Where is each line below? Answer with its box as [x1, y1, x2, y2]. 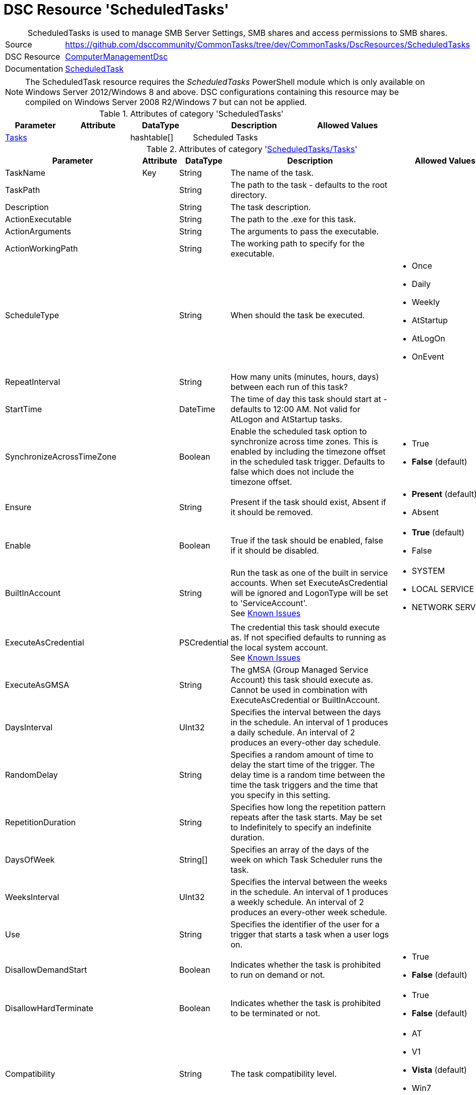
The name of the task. [230, 167, 314, 178]
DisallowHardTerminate [5, 1003, 93, 1013]
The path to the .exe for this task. [230, 214, 356, 224]
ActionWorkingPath [5, 243, 78, 254]
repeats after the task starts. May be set [230, 812, 382, 822]
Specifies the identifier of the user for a [230, 919, 380, 929]
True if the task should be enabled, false [230, 535, 384, 545]
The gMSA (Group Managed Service [230, 664, 368, 675]
